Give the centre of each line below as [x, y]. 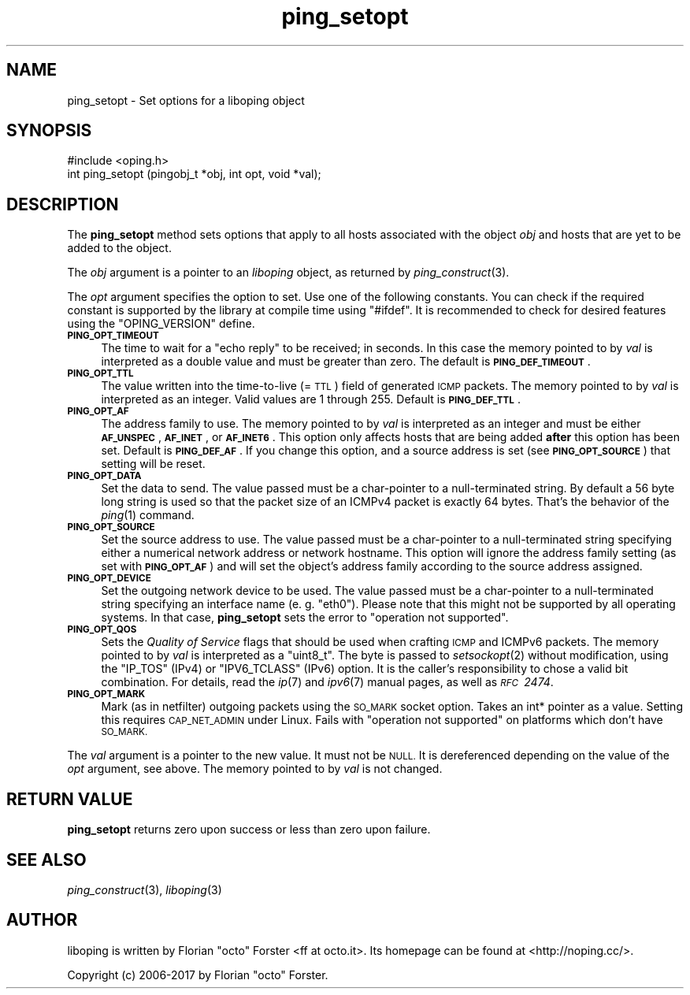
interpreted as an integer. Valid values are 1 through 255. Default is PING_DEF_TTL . [311, 399]
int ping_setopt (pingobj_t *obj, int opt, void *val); [194, 174]
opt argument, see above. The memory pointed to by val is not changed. [255, 769]
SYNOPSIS [49, 131]
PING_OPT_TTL [100, 374]
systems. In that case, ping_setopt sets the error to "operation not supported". [305, 618]
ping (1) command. [148, 515]
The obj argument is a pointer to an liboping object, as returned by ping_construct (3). [288, 273]
